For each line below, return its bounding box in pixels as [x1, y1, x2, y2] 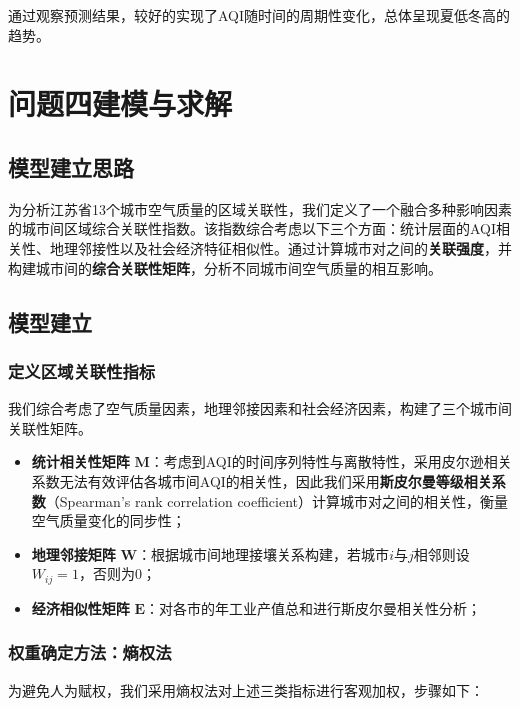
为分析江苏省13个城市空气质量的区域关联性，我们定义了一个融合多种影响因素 [8, 198, 512, 219]
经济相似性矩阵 [31, 597, 130, 618]
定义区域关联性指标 [8, 358, 156, 383]
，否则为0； [78, 563, 156, 584]
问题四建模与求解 [8, 83, 233, 124]
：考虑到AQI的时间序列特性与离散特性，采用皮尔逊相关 [149, 451, 512, 472]
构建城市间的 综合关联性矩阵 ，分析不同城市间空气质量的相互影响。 [8, 257, 442, 278]
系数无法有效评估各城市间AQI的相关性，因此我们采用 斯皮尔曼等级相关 [31, 470, 492, 491]
